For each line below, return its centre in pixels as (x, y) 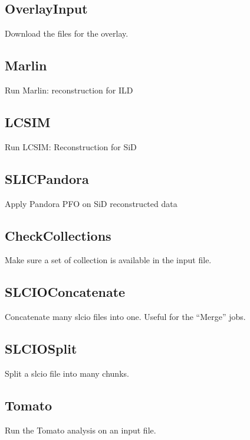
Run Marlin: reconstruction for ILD (69, 90)
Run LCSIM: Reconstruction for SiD (71, 146)
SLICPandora (47, 178)
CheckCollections (58, 235)
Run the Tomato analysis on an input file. (80, 430)
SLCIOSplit (41, 349)
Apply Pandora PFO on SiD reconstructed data (91, 203)
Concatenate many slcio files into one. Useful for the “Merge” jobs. (125, 317)
